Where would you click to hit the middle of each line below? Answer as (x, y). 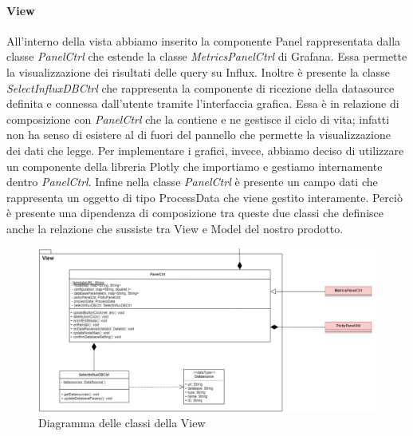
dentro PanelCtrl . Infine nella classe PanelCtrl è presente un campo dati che (192, 182)
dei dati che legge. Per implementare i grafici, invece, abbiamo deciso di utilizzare (205, 150)
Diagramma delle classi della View (122, 423)
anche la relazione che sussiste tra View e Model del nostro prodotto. (175, 228)
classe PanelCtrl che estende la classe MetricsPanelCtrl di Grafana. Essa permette (207, 56)
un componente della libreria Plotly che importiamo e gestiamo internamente (195, 166)
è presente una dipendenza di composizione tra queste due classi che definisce (195, 213)
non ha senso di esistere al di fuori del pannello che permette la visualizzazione (199, 135)
